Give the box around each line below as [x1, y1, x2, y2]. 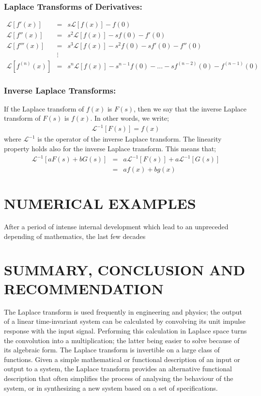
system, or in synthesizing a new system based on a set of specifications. [4, 382, 218, 393]
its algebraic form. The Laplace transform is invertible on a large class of [4, 345, 220, 355]
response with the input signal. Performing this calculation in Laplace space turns [4, 326, 247, 336]
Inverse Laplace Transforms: [4, 84, 116, 96]
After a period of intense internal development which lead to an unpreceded [4, 222, 229, 232]
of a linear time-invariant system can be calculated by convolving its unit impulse [4, 316, 246, 326]
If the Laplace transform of [4, 103, 84, 113]
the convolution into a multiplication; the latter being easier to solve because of [4, 335, 240, 345]
